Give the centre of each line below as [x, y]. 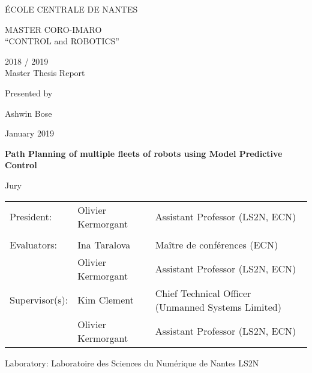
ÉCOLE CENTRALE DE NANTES [71, 9]
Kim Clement [106, 300]
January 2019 [29, 133]
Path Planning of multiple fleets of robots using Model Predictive [144, 153]
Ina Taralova [104, 244]
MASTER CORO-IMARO [53, 29]
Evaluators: [34, 244]
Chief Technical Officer [203, 293]
